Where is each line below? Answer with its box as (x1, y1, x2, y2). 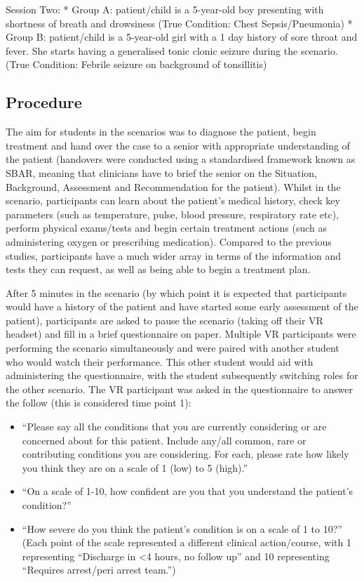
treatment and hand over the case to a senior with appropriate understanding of (6, 138, 350, 152)
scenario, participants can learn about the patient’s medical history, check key (6, 193, 340, 208)
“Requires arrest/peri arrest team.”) (22, 562, 176, 577)
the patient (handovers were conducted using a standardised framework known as (6, 152, 356, 166)
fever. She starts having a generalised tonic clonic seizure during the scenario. (6, 43, 338, 58)
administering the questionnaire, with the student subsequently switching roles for (6, 368, 358, 383)
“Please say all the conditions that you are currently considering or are (22, 419, 327, 434)
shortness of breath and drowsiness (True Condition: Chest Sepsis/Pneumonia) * (6, 15, 353, 30)
